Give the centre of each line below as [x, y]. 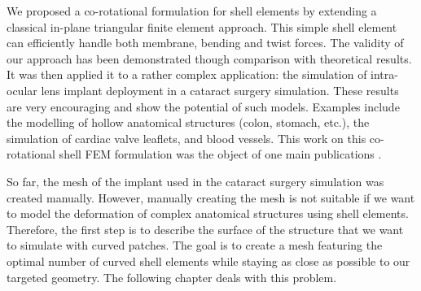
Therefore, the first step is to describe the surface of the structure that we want [205, 229]
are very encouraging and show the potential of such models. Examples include [203, 106]
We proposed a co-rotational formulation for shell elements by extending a [192, 11]
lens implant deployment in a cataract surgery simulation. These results [220, 90]
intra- [384, 74]
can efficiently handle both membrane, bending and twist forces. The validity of [205, 43]
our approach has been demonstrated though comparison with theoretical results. [209, 58]
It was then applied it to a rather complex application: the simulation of [187, 74]
